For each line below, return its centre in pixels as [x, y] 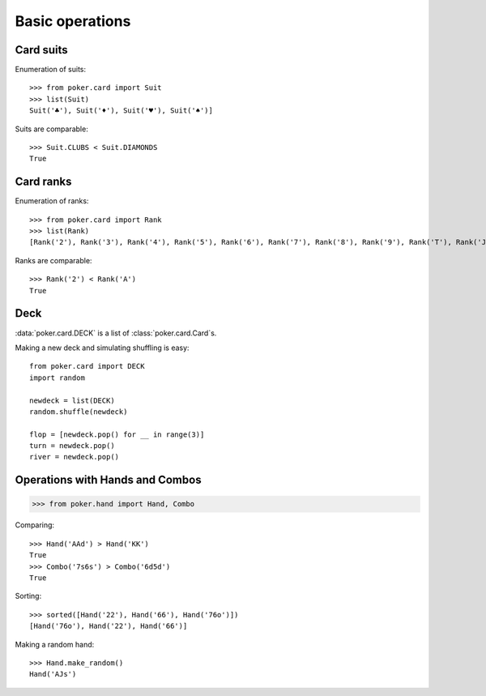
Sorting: [28, 596]
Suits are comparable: [51, 129]
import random [57, 378]
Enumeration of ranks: [52, 201]
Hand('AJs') [53, 674]
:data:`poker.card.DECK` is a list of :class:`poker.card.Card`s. [116, 333]
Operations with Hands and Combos [108, 480]
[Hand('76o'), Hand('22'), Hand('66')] [109, 626]
